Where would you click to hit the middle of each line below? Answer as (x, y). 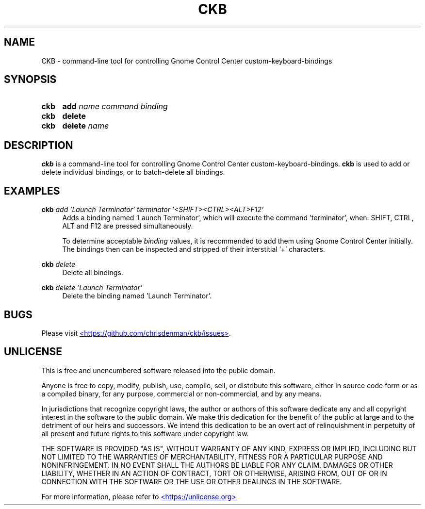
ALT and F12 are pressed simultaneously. (128, 226)
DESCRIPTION (39, 145)
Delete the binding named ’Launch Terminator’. (137, 296)
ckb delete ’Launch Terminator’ (92, 288)
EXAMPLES (32, 191)
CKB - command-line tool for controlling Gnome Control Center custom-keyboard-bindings (187, 61)
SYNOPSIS (30, 80)
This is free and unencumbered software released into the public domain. (159, 370)
